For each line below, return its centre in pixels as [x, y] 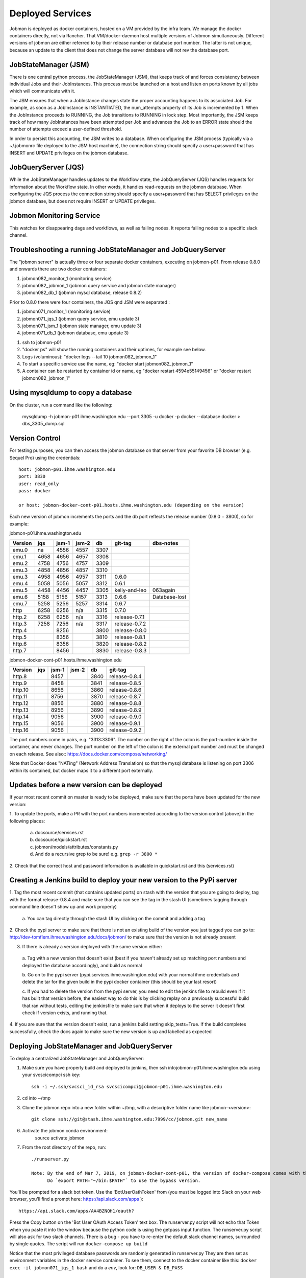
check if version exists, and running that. [65, 1013]
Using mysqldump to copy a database [71, 393]
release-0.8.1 [130, 637]
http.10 [21, 690]
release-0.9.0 [125, 717]
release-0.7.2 [130, 624]
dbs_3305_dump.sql [43, 424]
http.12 [20, 703]
